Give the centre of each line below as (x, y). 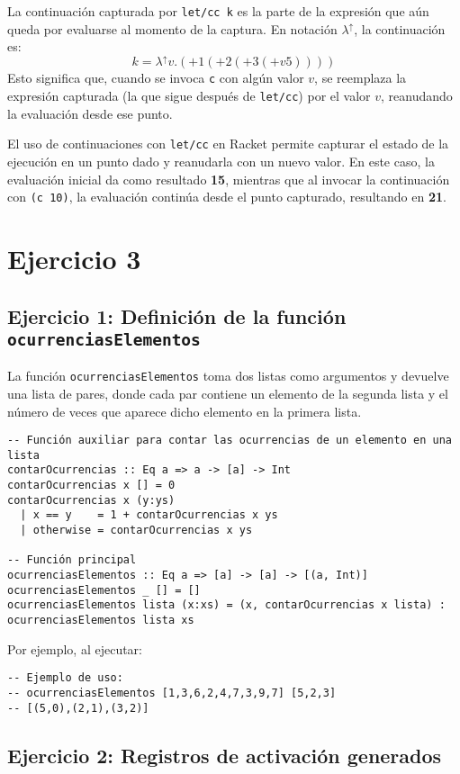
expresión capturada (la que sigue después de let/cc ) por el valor (189, 95)
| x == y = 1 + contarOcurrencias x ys (149, 515)
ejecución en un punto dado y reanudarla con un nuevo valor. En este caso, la (221, 161)
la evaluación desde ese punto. (90, 113)
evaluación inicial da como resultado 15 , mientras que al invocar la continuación (229, 179)
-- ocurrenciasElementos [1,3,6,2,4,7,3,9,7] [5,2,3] (172, 693)
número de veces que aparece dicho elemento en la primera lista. (185, 411)
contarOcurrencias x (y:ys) (91, 500)
